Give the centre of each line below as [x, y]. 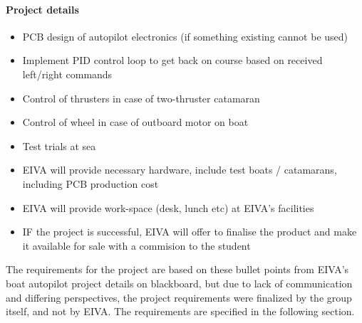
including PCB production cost [90, 183]
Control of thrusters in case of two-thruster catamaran [141, 98]
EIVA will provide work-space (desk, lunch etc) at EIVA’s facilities [168, 207]
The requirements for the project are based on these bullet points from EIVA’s [177, 269]
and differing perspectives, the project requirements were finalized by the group [179, 297]
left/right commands [67, 74]
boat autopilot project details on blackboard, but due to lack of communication [179, 283]
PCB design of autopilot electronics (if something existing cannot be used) [185, 36]
